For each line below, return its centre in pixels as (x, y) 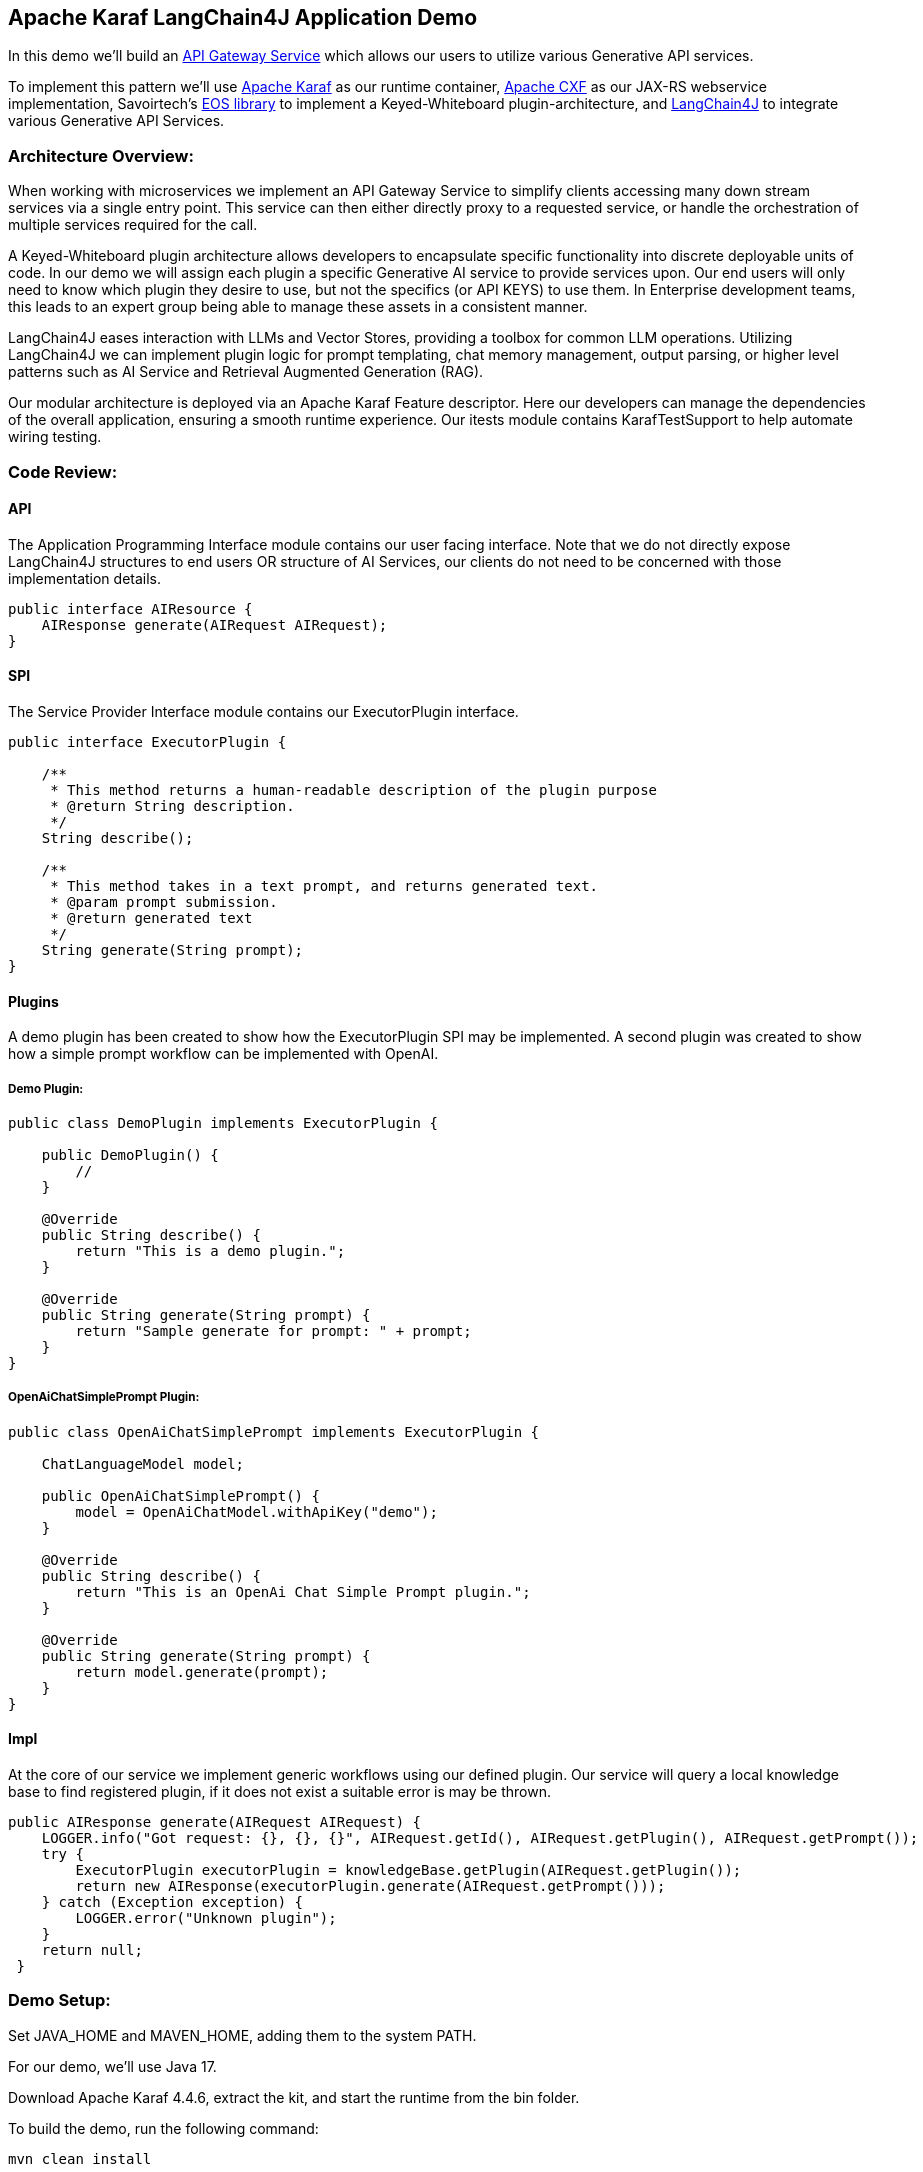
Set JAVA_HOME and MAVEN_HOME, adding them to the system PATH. (242, 2035)
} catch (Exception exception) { (172, 1901)
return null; (92, 1949)
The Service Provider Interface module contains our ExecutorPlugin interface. (263, 711)
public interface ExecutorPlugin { (147, 741)
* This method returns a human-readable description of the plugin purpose (354, 789)
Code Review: (63, 471)
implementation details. (85, 578)
